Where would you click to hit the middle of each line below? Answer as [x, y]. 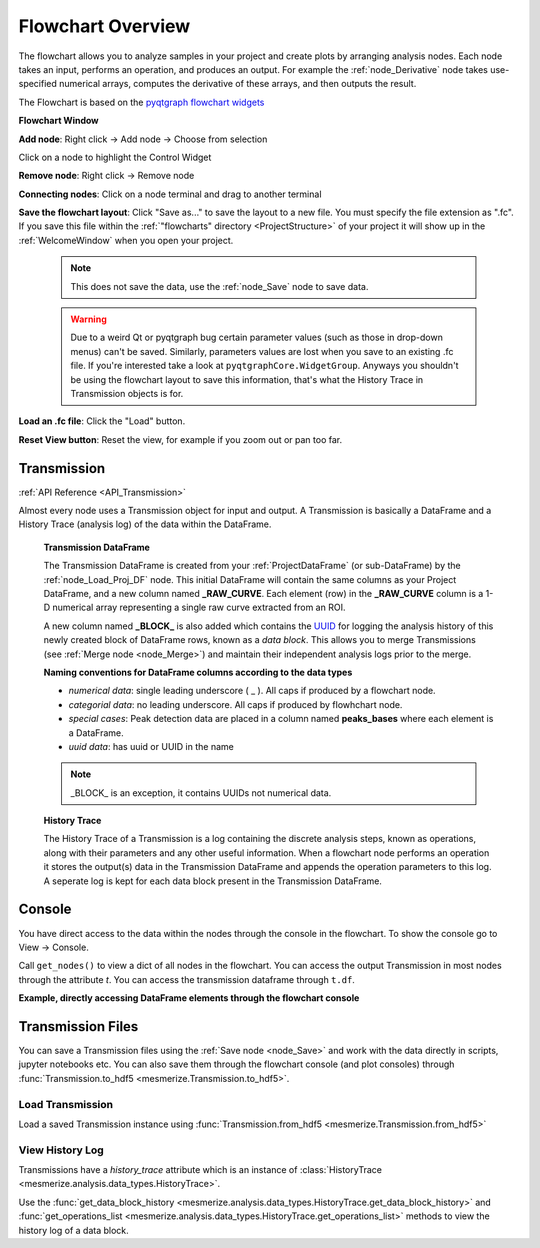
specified [37, 84]
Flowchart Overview [104, 26]
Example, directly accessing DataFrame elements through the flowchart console [189, 998]
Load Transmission [66, 1104]
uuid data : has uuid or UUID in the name [151, 746]
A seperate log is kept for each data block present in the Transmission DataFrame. [212, 881]
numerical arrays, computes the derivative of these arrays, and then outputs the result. [237, 84]
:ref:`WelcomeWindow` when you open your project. [126, 240]
